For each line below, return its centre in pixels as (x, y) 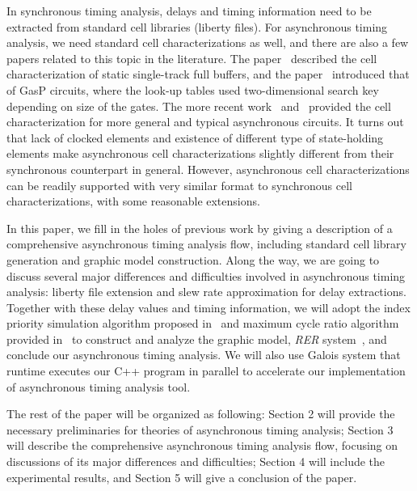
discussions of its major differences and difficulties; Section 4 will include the (196, 461)
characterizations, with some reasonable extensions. (133, 201)
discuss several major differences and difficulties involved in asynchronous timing (206, 275)
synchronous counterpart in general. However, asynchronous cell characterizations (208, 169)
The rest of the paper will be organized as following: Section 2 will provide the (201, 414)
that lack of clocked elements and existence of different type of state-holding (195, 137)
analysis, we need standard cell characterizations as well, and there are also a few (208, 42)
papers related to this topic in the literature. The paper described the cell (192, 58)
